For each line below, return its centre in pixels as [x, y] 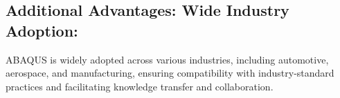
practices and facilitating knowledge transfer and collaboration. [140, 86]
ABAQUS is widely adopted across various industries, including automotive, [167, 59]
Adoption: [42, 30]
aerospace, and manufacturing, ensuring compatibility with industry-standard [170, 73]
